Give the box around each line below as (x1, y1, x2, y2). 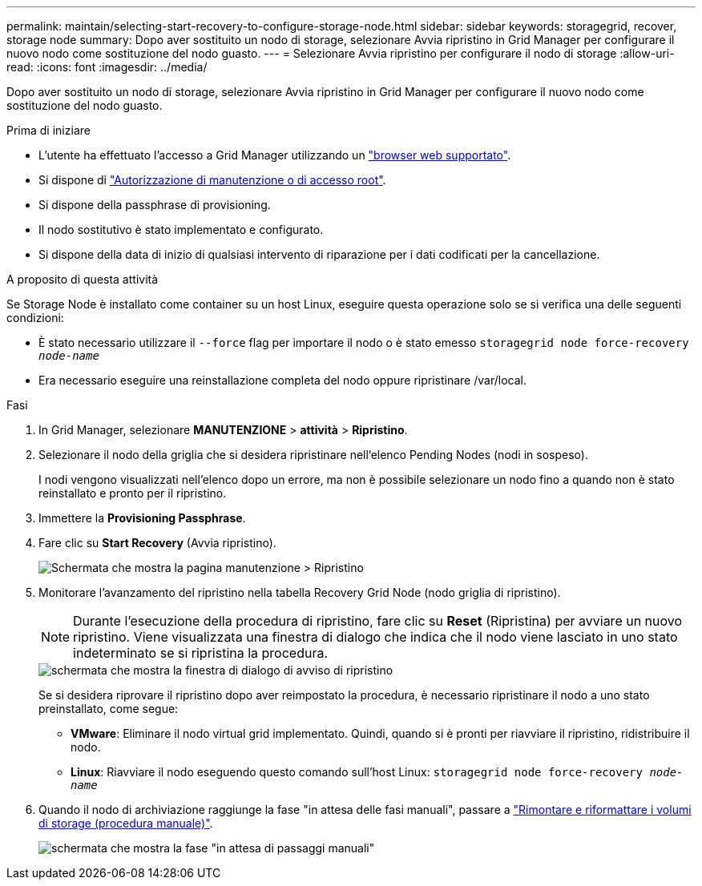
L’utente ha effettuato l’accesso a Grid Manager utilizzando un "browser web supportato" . (38, 148, 511, 162)
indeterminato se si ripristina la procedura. (73, 645, 329, 661)
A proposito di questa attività (6, 272, 159, 286)
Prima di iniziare (6, 123, 91, 137)
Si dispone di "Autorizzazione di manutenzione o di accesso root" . (38, 173, 386, 187)
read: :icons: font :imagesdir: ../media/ (6, 60, 208, 74)
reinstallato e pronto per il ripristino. (38, 486, 227, 500)
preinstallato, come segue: (38, 702, 179, 715)
